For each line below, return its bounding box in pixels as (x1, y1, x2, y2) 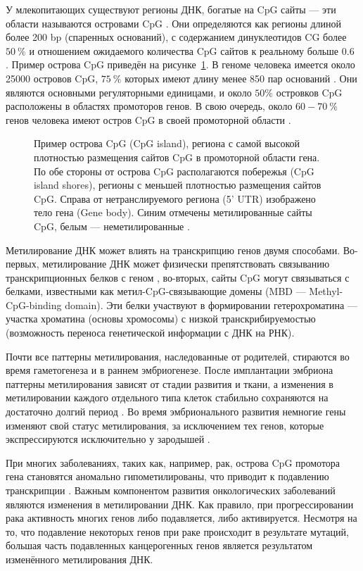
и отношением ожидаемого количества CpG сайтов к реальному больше (29, 43, 339, 58)
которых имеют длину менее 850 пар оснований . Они (125, 70, 357, 85)
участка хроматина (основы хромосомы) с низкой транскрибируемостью (6, 311, 316, 326)
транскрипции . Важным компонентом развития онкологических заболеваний (6, 483, 336, 497)
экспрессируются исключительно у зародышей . (6, 432, 210, 446)
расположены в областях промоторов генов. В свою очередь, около (6, 99, 293, 113)
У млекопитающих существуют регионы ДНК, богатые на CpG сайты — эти (6, 2, 336, 16)
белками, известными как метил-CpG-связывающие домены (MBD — (6, 284, 306, 299)
